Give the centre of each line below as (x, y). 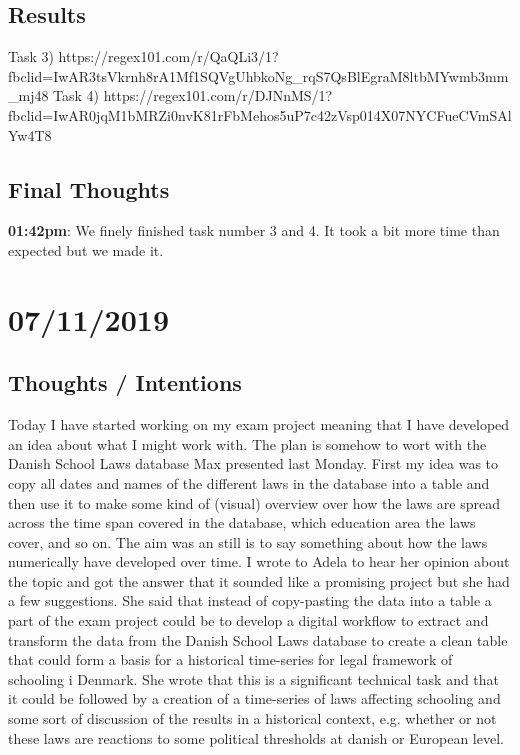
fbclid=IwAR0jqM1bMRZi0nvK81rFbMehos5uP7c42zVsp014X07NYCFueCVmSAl (260, 114)
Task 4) (76, 95)
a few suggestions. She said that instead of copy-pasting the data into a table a (250, 600)
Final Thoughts (89, 188)
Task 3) (31, 56)
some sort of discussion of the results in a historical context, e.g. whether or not (252, 718)
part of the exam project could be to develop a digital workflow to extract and (248, 620)
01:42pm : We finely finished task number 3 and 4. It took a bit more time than (254, 230)
